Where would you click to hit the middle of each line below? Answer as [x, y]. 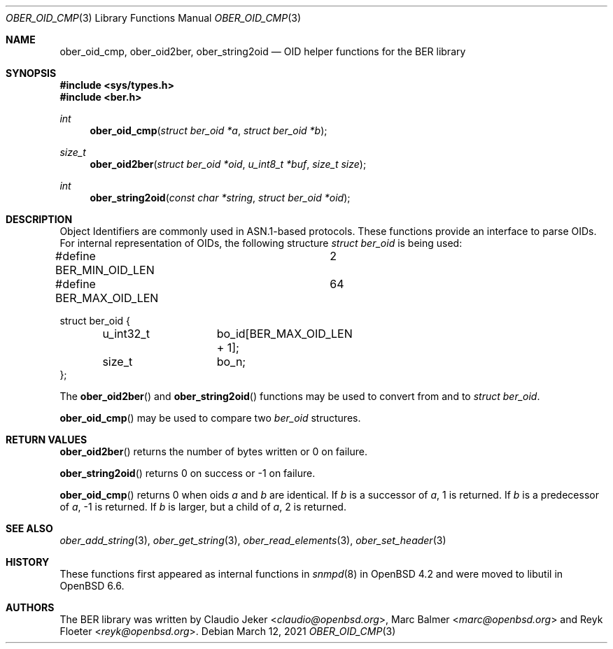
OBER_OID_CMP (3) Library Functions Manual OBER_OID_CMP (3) [154, 18]
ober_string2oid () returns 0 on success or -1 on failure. [188, 473]
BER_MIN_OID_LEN [105, 270]
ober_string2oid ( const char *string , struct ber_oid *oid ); [220, 198]
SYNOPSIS [31, 73]
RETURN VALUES [47, 440]
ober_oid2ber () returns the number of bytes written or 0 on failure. [213, 451]
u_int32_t [126, 334]
